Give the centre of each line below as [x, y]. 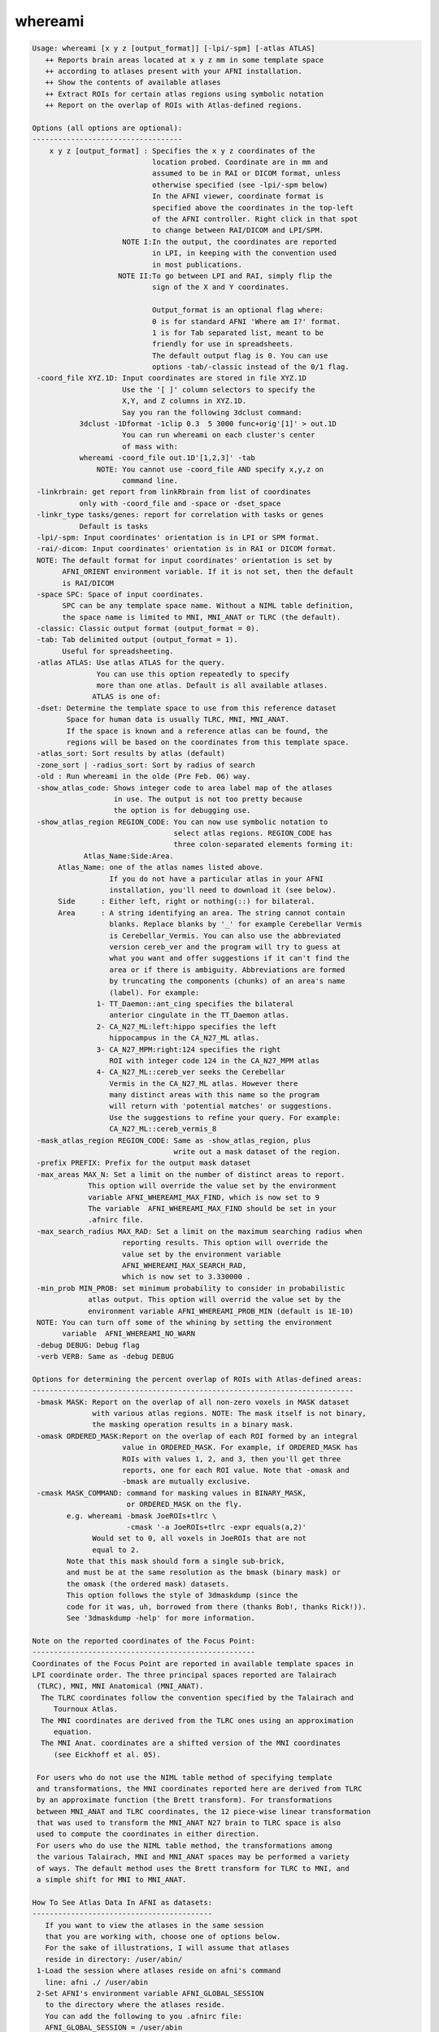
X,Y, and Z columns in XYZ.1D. [185, 401]
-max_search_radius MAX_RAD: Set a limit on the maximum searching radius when [200, 1231]
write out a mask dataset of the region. [257, 1152]
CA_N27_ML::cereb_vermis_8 [163, 1129]
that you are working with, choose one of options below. [163, 1936]
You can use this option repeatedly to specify [193, 674]
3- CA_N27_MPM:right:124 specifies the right [189, 1049]
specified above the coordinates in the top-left [252, 208]
